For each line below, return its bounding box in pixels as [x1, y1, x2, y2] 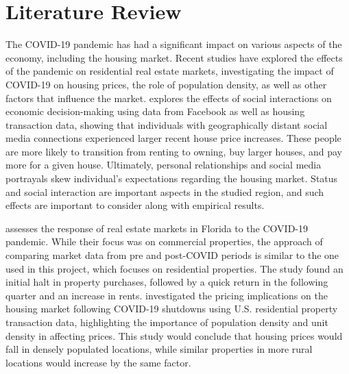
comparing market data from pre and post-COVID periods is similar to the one [5, 248, 339, 262]
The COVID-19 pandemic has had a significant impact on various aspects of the [5, 37, 342, 51]
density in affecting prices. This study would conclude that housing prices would [5, 328, 343, 342]
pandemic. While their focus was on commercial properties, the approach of [5, 234, 323, 249]
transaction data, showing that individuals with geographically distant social [5, 117, 328, 132]
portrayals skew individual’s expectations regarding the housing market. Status [5, 171, 338, 186]
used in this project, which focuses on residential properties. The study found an [5, 261, 344, 275]
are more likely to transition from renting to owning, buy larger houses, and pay [5, 144, 342, 158]
